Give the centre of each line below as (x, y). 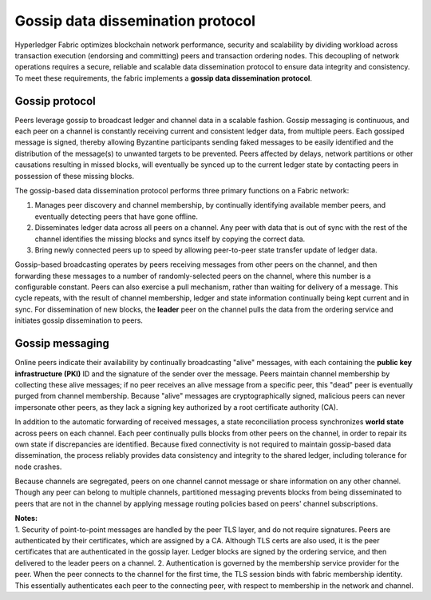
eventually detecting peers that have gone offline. (117, 217)
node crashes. (38, 467)
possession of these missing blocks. (75, 176)
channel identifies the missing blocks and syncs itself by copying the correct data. (170, 239)
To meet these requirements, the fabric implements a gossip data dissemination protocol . (164, 78)
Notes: (26, 519)
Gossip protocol (55, 101)
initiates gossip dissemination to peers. (79, 320)
